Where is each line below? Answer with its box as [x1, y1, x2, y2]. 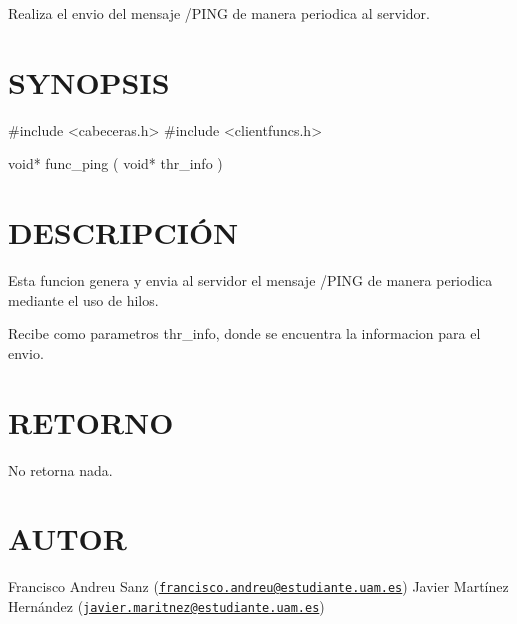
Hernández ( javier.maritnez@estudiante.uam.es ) [8, 595, 325, 616]
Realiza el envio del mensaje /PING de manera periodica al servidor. [8, 3, 430, 23]
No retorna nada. [8, 459, 113, 480]
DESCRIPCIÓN [8, 212, 239, 253]
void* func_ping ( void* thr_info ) [8, 153, 223, 174]
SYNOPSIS [8, 61, 170, 102]
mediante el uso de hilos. [8, 289, 159, 310]
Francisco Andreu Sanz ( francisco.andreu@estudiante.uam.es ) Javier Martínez [8, 576, 509, 597]
